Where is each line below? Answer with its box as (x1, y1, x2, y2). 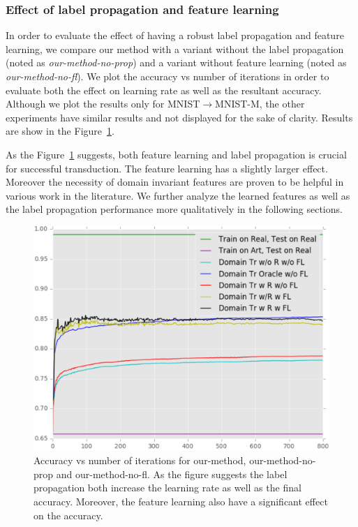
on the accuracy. (33, 507, 103, 522)
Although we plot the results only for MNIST (6, 96, 200, 111)
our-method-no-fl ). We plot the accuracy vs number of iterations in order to (6, 69, 329, 83)
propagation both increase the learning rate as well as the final (33, 480, 301, 495)
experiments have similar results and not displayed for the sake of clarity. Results (6, 110, 353, 124)
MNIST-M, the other (215, 96, 305, 111)
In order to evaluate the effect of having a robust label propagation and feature (6, 28, 344, 43)
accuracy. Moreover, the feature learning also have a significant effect (33, 493, 328, 508)
